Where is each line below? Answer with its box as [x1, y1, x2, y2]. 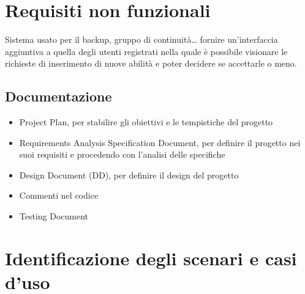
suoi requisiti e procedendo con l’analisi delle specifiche [19, 148, 225, 161]
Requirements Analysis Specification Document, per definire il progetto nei [19, 136, 301, 149]
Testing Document [19, 210, 89, 222]
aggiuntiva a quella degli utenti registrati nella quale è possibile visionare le [5, 45, 288, 57]
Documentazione [5, 87, 112, 106]
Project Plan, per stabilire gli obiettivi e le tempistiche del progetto [19, 116, 273, 128]
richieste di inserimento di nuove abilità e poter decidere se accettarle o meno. [5, 57, 297, 70]
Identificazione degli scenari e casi [5, 245, 297, 270]
